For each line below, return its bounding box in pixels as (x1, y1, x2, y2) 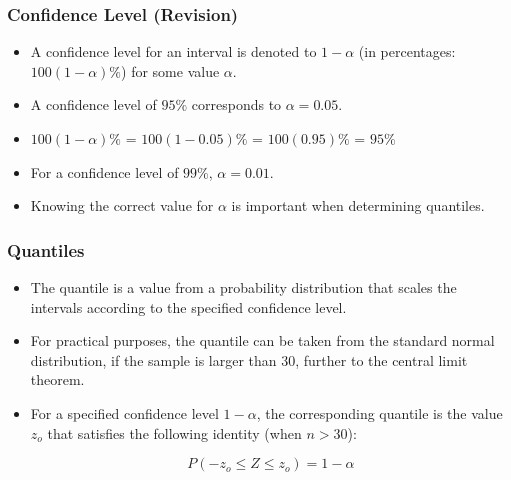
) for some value (121, 60, 220, 81)
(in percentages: (358, 41, 456, 62)
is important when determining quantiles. (231, 195, 485, 216)
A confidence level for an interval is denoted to (30, 41, 317, 62)
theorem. (30, 369, 85, 390)
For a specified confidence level (30, 402, 219, 423)
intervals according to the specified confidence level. (30, 296, 347, 317)
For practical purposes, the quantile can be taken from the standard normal (30, 330, 495, 351)
